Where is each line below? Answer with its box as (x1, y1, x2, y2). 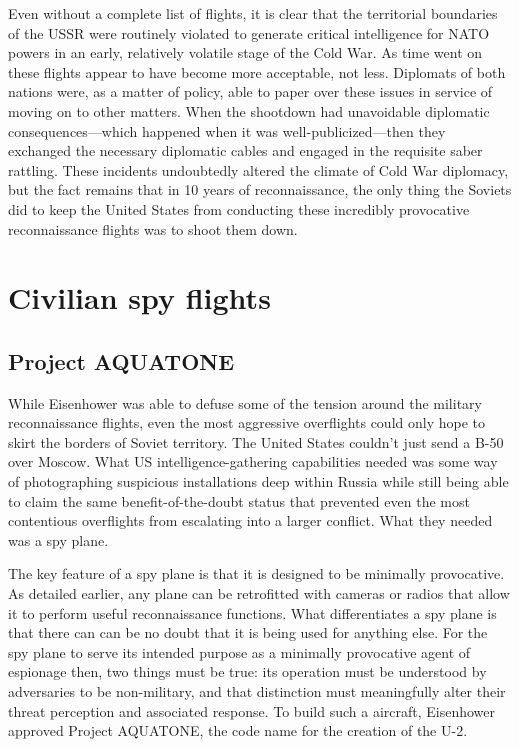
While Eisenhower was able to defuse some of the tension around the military (8, 392, 482, 413)
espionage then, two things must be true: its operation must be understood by (8, 661, 487, 682)
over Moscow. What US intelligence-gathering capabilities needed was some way (8, 451, 498, 472)
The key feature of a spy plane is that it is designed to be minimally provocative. (8, 563, 505, 584)
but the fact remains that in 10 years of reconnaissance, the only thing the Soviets (8, 179, 512, 200)
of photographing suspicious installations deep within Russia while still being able (8, 471, 509, 492)
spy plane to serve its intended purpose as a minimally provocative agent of (8, 641, 471, 662)
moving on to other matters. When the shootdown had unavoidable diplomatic (8, 100, 490, 121)
